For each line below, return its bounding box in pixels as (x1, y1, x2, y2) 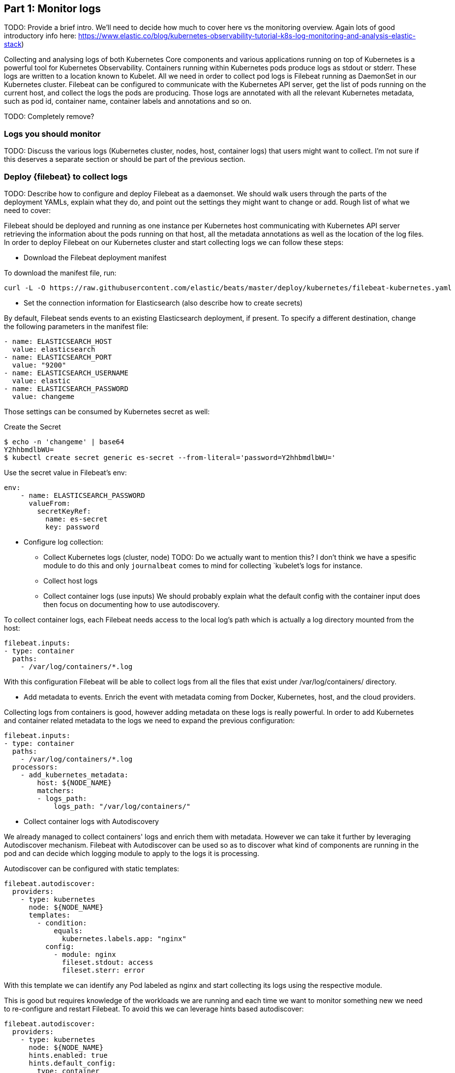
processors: (12, 763, 58, 771)
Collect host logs (43, 576, 98, 585)
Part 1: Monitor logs (4, 2, 101, 15)
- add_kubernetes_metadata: (20, 770, 128, 779)
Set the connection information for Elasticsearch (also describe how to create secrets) (24, 298, 303, 307)
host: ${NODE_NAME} (37, 778, 112, 787)
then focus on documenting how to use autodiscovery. (43, 600, 220, 609)
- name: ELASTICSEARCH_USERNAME (4, 368, 128, 377)
